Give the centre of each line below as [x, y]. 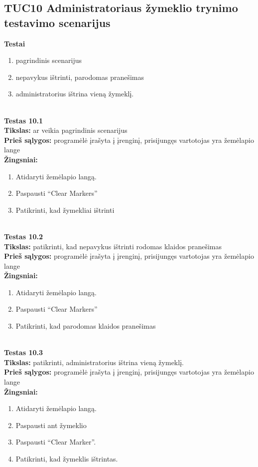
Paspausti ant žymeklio [51, 425]
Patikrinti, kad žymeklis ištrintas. [67, 459]
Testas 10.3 [24, 352]
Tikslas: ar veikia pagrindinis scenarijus [66, 130]
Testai [15, 43]
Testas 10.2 [24, 236]
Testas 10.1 [24, 120]
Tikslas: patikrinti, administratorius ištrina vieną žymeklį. [94, 362]
